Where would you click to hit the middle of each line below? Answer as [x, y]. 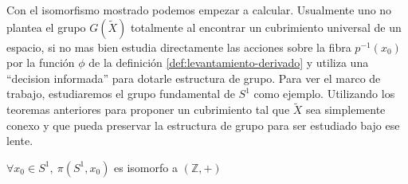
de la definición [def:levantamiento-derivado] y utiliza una [229, 63]
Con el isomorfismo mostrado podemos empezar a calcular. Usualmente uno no [199, 10]
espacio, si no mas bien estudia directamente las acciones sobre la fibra [179, 47]
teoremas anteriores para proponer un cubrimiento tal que [148, 110]
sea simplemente [346, 110]
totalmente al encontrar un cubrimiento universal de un [266, 27]
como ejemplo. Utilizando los [324, 94]
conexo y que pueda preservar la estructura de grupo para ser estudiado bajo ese [203, 125]
